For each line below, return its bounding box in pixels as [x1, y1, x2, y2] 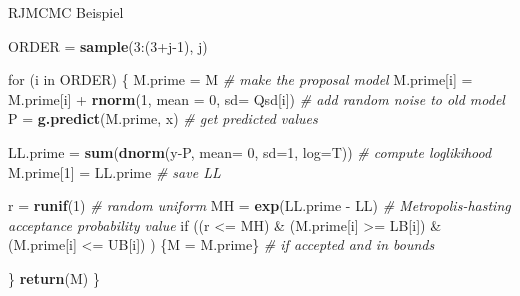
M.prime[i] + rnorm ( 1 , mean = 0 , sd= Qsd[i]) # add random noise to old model [8, 88, 505, 109]
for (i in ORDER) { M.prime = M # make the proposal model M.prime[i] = [8, 69, 473, 90]
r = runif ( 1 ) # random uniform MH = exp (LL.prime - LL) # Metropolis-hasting [8, 195, 511, 216]
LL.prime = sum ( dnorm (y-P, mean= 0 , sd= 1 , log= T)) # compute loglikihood [8, 141, 492, 162]
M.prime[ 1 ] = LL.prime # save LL [8, 161, 221, 182]
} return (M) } [8, 267, 100, 288]
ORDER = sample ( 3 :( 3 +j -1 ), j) [8, 35, 208, 56]
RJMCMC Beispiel [8, 2, 124, 22]
